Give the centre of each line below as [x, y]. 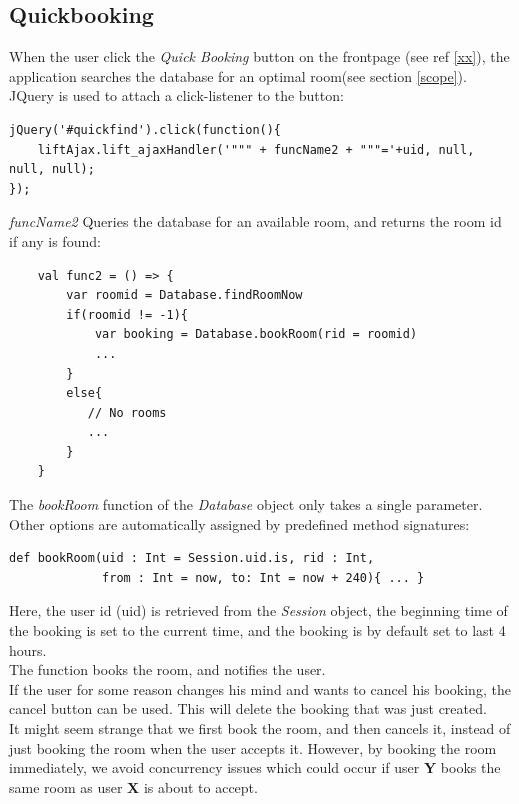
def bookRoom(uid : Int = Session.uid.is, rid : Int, [192, 558]
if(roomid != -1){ [127, 314]
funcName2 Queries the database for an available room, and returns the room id [255, 221]
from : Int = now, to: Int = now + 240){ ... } [263, 577]
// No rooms [127, 412]
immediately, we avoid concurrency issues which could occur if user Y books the [255, 767]
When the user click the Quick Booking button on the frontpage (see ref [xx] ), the [259, 56]
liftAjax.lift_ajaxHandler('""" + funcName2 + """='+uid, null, [256, 149]
